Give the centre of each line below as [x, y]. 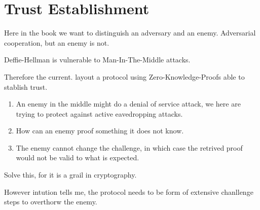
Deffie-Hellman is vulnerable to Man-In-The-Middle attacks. [97, 60]
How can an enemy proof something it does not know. [100, 131]
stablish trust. [26, 86]
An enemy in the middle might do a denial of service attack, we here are [128, 104]
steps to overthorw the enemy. [51, 202]
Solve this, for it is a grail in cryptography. [70, 175]
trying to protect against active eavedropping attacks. [99, 113]
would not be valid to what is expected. [78, 157]
